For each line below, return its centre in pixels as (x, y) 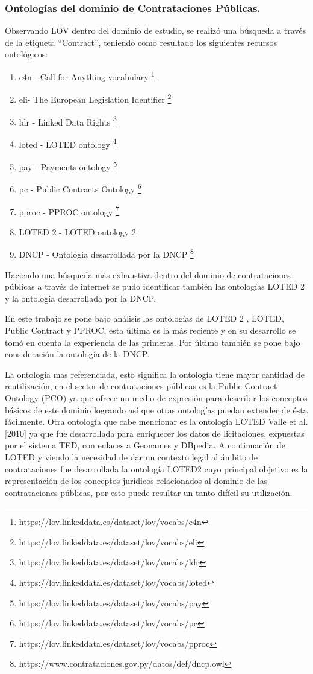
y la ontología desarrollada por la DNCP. (81, 298)
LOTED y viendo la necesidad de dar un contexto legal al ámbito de (131, 456)
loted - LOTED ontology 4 (68, 143)
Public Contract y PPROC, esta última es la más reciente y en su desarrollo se (150, 330)
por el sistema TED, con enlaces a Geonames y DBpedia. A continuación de (145, 445)
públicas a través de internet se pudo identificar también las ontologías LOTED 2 (155, 286)
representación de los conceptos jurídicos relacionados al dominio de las (136, 481)
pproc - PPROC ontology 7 (69, 211)
